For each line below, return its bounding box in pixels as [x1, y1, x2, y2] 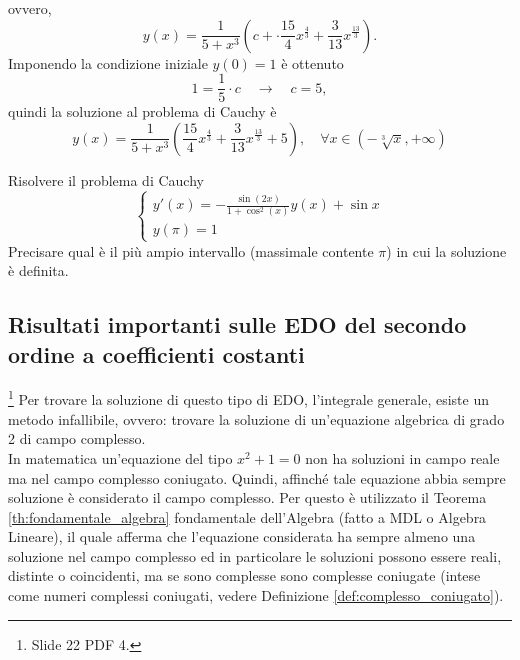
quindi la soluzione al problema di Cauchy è [8, 101, 277, 122]
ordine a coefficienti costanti [8, 338, 305, 369]
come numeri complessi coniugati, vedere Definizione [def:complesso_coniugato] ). [8, 585, 504, 606]
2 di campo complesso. [8, 428, 146, 449]
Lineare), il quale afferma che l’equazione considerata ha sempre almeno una [8, 526, 476, 547]
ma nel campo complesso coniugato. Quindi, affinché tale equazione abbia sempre [8, 467, 506, 488]
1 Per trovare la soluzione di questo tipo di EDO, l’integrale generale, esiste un [8, 386, 489, 410]
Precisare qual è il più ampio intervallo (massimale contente [8, 240, 374, 261]
